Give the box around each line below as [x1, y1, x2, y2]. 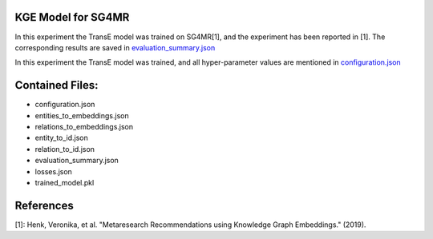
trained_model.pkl [34, 177, 95, 187]
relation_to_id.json [34, 144, 95, 153]
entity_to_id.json [34, 133, 88, 143]
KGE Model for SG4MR [14, 10, 130, 24]
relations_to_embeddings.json [34, 121, 134, 131]
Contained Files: [14, 78, 99, 92]
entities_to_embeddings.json [34, 110, 129, 120]
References [14, 198, 74, 212]
